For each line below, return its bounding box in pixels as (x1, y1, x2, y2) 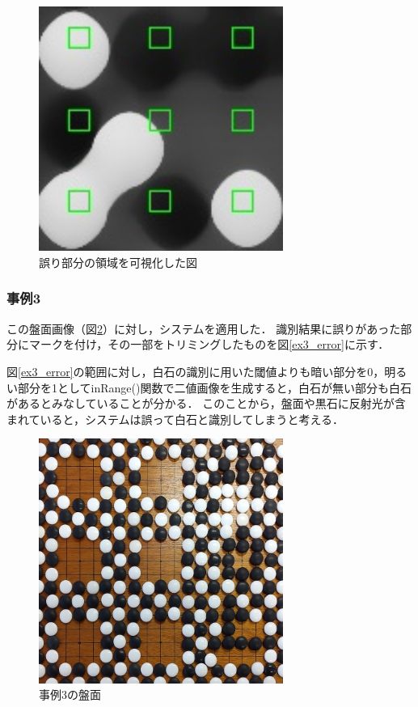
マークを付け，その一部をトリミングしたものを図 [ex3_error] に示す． (28, 336, 390, 353)
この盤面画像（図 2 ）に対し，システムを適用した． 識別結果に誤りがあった (6, 320, 401, 337)
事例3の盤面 (39, 686, 101, 703)
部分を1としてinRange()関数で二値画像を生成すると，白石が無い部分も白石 (17, 379, 412, 396)
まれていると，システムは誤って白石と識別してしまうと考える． (6, 410, 344, 427)
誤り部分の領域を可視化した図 (39, 253, 197, 270)
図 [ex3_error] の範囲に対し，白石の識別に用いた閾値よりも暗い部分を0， (6, 362, 385, 379)
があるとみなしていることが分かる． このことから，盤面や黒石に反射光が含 (6, 395, 406, 412)
